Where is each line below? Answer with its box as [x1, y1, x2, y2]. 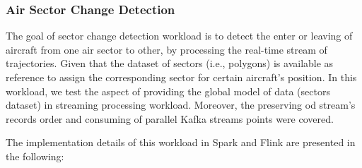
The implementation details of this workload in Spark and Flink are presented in [6, 135, 356, 150]
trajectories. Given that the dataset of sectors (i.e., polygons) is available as [6, 56, 334, 71]
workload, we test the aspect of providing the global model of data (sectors [6, 83, 330, 98]
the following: [6, 148, 64, 163]
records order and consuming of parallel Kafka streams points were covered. [6, 111, 334, 126]
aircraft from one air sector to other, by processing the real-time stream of [6, 42, 327, 56]
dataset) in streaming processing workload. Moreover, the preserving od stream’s [6, 97, 356, 112]
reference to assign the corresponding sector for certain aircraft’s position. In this [6, 70, 357, 84]
